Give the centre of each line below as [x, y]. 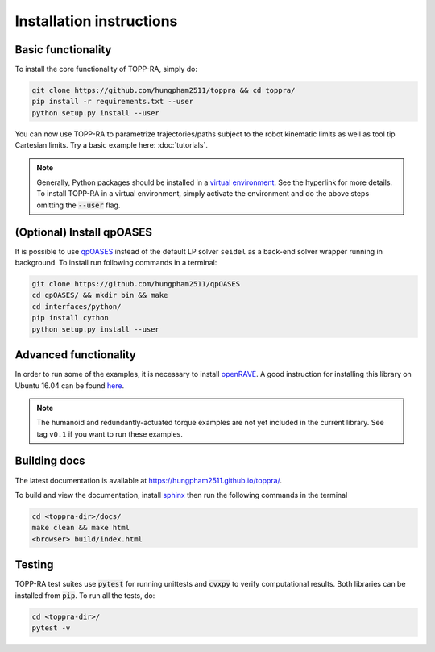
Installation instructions [96, 21]
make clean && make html [81, 528]
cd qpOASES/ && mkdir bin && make [100, 295]
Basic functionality [63, 50]
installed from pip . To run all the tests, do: [85, 595]
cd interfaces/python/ [77, 306]
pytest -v [51, 628]
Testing [34, 565]
